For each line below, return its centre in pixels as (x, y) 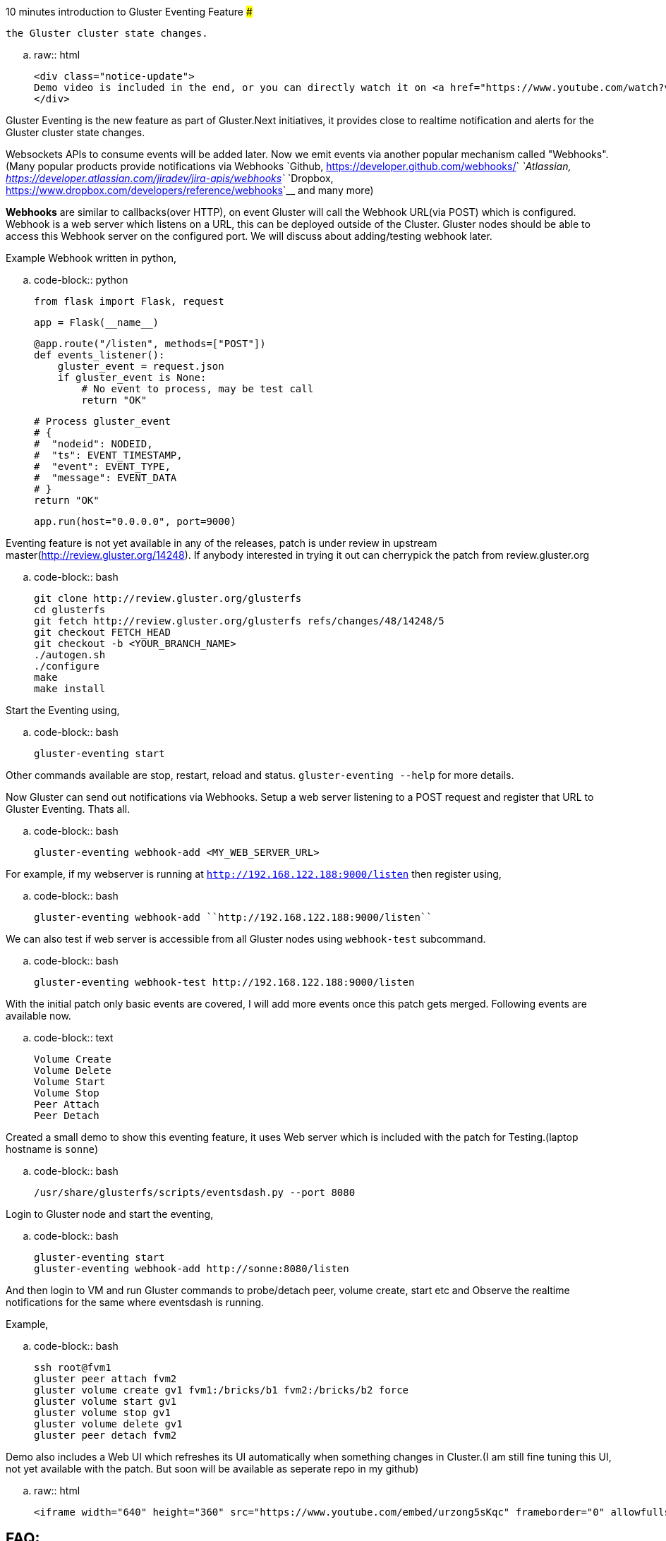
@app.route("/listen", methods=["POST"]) (150, 344)
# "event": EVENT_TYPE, (102, 466)
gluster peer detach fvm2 (105, 1435)
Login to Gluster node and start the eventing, (110, 1214)
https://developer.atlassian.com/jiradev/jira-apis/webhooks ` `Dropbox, (170, 178)
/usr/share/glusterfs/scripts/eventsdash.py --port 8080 (195, 1192)
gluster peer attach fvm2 (105, 1379)
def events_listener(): (99, 355)
